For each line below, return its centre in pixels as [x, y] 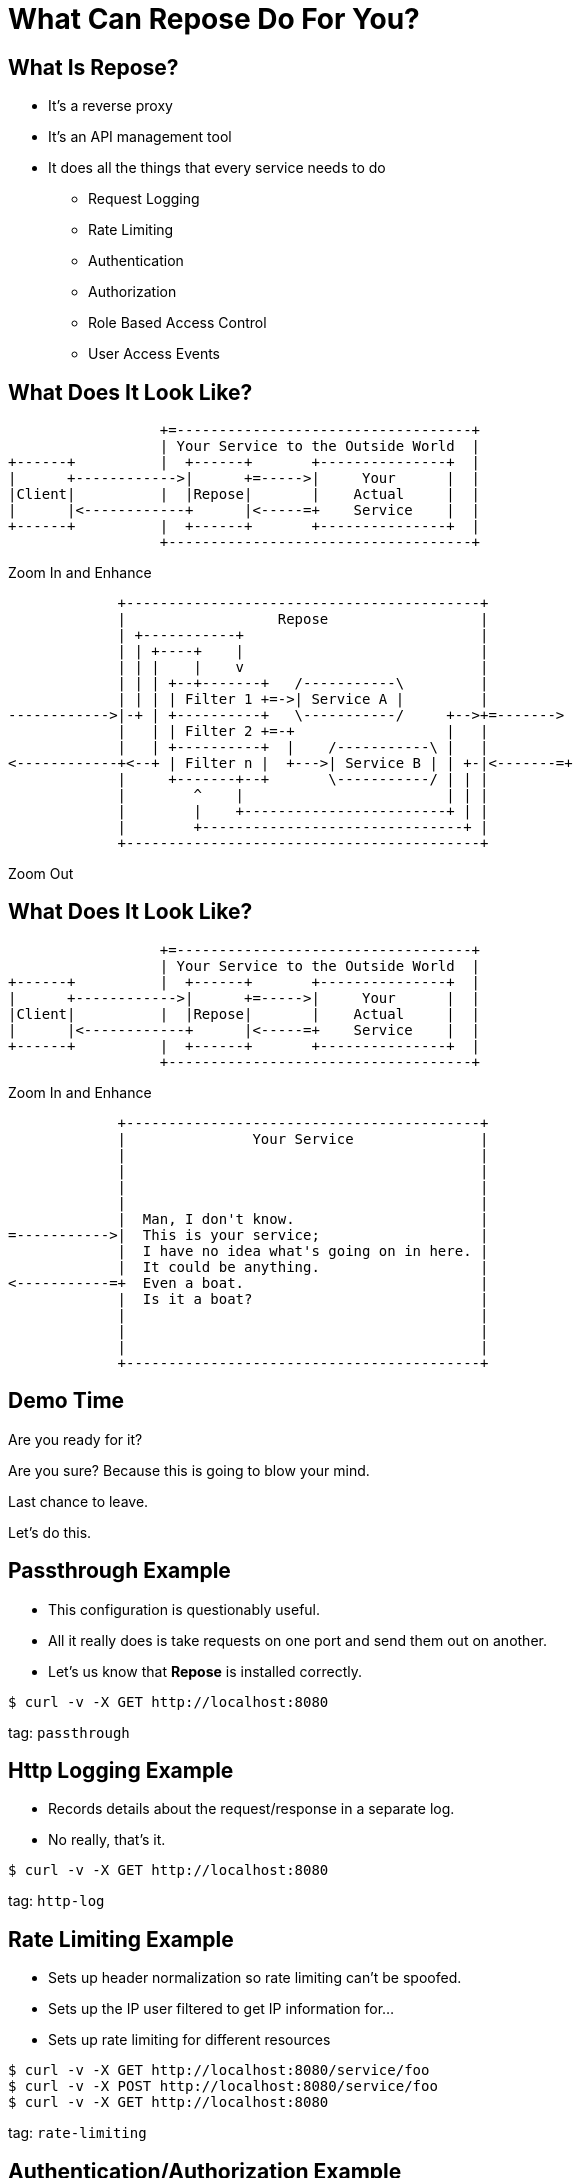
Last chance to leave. [78, 1501]
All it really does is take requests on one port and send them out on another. [297, 1640]
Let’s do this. [50, 1532]
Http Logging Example [121, 1770]
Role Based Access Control [177, 323]
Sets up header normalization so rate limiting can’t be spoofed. [255, 1978]
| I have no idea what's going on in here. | [303, 1250]
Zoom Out [41, 874]
